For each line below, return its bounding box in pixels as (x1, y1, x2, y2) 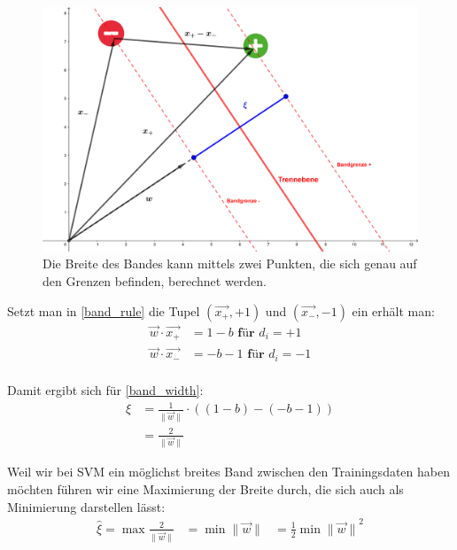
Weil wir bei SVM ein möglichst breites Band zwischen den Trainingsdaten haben (7, 462, 450, 481)
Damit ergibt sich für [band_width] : (7, 380, 204, 399)
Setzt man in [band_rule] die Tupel (7, 301, 200, 320)
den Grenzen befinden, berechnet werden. (43, 271, 267, 290)
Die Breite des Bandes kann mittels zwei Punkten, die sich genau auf (43, 254, 417, 273)
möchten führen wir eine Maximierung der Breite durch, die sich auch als (7, 480, 404, 499)
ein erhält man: (352, 301, 435, 320)
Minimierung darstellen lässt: (7, 497, 166, 515)
